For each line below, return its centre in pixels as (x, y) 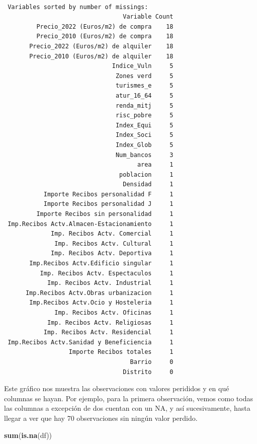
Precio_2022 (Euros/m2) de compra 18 (105, 26)
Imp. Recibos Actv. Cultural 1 (114, 243)
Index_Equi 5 (144, 125)
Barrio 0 (152, 362)
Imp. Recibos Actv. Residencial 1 (108, 332)
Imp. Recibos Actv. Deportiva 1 (112, 253)
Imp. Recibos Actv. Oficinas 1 (114, 313)
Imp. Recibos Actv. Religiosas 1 (110, 322)
